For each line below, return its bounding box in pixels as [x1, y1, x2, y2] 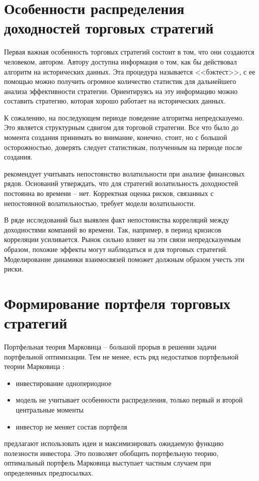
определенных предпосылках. [4, 467, 93, 478]
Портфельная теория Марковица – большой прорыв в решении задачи [4, 341, 217, 352]
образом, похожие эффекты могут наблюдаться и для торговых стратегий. [4, 244, 228, 254]
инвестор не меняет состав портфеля [15, 421, 127, 431]
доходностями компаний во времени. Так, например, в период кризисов [4, 224, 222, 234]
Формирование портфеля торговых [4, 292, 231, 313]
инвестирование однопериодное [15, 377, 112, 388]
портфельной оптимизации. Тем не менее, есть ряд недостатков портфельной [4, 351, 239, 361]
